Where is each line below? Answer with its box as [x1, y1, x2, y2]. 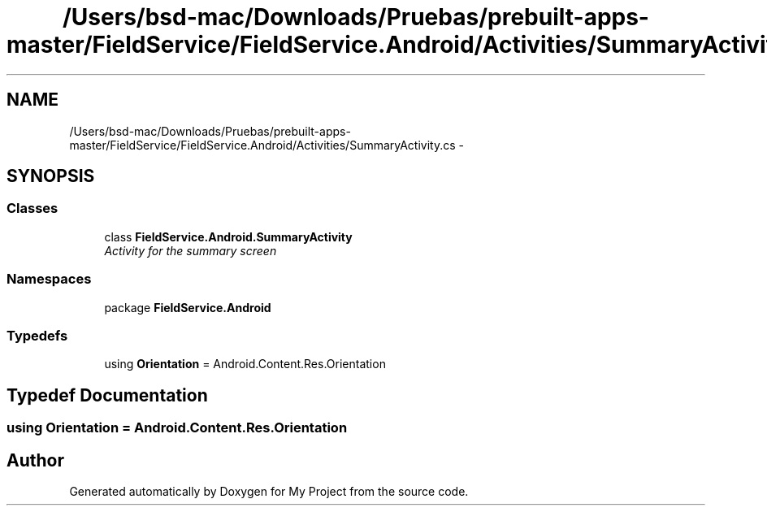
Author [6, 449, 64, 471]
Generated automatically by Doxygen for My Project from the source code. [69, 484, 469, 498]
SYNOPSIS [6, 166, 95, 187]
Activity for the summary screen [104, 243, 277, 258]
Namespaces [6, 271, 92, 288]
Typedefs [6, 327, 68, 344]
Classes [6, 200, 58, 217]
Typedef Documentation [6, 384, 208, 406]
